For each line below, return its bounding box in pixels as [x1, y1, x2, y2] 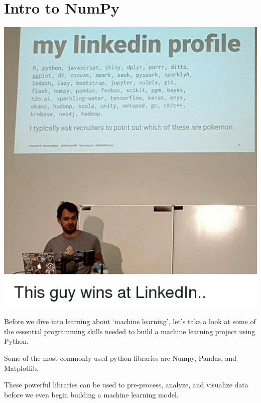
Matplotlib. [4, 362, 39, 373]
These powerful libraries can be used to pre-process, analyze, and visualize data [4, 379, 248, 390]
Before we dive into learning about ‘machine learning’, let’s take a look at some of [4, 316, 256, 327]
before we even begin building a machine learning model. [4, 389, 179, 399]
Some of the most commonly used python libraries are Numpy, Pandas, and [4, 352, 237, 363]
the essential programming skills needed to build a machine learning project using [4, 326, 255, 336]
